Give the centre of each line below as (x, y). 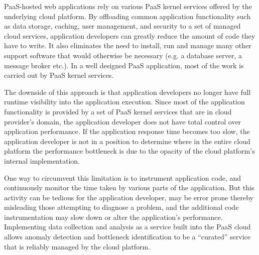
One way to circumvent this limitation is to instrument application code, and (123, 177)
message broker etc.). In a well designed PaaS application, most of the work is (124, 65)
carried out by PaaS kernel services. (59, 75)
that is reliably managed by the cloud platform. (77, 246)
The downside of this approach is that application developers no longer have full (127, 92)
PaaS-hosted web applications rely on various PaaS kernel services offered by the (128, 6)
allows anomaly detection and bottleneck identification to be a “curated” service (127, 237)
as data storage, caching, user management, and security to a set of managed (122, 26)
